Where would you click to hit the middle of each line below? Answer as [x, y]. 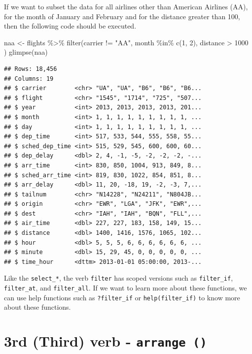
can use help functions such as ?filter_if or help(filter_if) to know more [122, 297]
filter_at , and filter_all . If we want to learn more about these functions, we [126, 288]
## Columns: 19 [29, 79]
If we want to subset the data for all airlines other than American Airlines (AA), [126, 6]
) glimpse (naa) [26, 52]
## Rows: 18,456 [31, 69]
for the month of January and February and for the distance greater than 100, [122, 16]
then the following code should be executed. [70, 26]
